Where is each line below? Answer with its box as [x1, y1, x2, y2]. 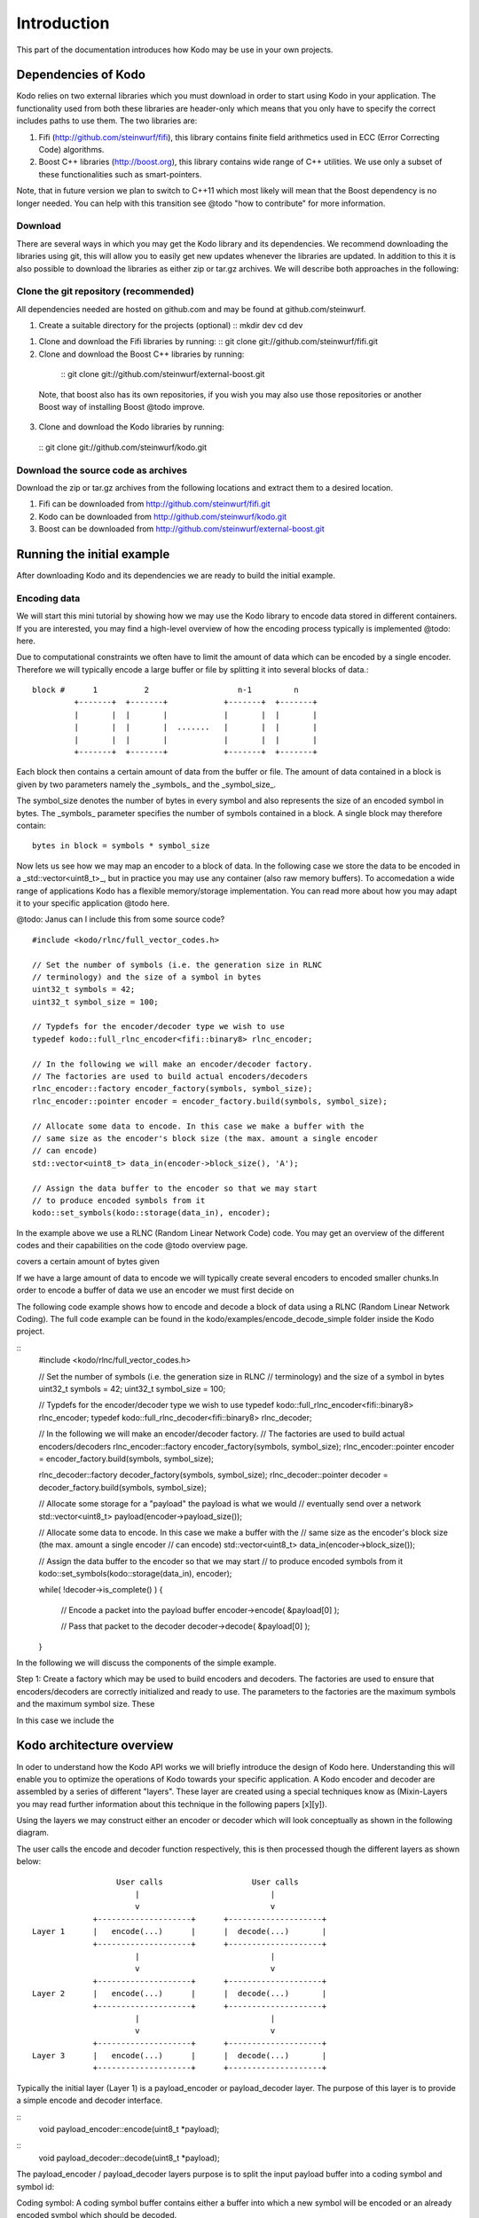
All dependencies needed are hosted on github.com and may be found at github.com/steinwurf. [16, 303, 366, 314]
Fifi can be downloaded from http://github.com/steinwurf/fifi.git [38, 499, 271, 509]
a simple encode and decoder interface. [16, 2095, 163, 2106]
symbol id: [16, 2181, 55, 2191]
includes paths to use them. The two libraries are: [16, 115, 198, 126]
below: [16, 1856, 42, 1867]
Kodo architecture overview [16, 1738, 174, 1753]
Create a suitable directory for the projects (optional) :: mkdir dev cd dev [38, 320, 303, 331]
